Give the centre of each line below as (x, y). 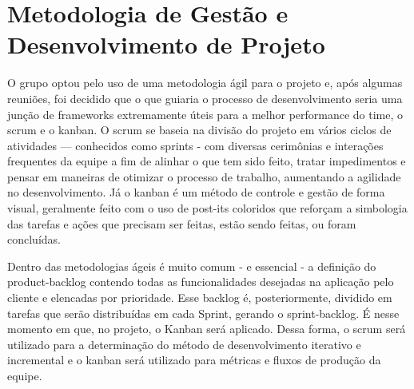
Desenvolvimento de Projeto (166, 44)
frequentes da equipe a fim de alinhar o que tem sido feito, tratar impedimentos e (207, 161)
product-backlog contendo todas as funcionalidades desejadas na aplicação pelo (201, 282)
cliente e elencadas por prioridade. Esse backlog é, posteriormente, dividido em (200, 298)
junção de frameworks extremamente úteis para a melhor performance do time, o (205, 114)
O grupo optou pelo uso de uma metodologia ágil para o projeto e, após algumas (205, 83)
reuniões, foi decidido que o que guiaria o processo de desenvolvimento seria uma (205, 98)
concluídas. (34, 239)
